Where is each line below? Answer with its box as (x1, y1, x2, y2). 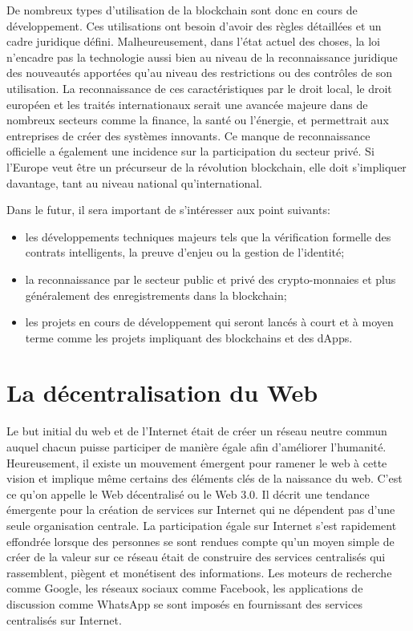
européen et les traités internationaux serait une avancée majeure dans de (6, 95, 368, 112)
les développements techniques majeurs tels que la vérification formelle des (25, 228, 391, 245)
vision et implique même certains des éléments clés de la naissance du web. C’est (6, 470, 403, 487)
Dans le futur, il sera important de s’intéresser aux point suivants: (6, 201, 330, 218)
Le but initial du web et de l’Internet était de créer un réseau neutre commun (6, 423, 387, 439)
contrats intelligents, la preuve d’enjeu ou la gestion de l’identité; (25, 244, 345, 261)
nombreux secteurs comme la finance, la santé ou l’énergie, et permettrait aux (6, 111, 389, 128)
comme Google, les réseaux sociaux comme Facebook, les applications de (6, 580, 363, 597)
